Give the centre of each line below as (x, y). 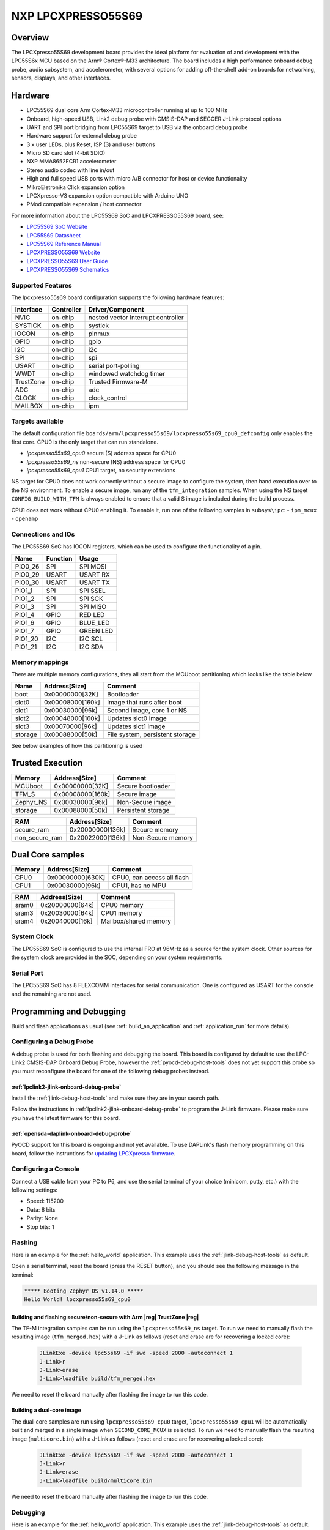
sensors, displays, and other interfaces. (61, 78)
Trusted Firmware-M (118, 381)
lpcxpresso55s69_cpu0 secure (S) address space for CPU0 (101, 453)
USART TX (94, 583)
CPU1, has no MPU (139, 886)
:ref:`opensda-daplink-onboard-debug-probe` (71, 1133)
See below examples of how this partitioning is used (77, 745)
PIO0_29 (27, 574)
